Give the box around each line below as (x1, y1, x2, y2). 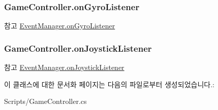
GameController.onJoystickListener (4, 42, 152, 54)
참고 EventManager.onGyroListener (4, 20, 115, 31)
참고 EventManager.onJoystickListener (4, 62, 124, 72)
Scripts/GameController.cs (4, 96, 87, 106)
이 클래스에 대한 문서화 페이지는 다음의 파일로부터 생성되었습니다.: (4, 79, 214, 89)
